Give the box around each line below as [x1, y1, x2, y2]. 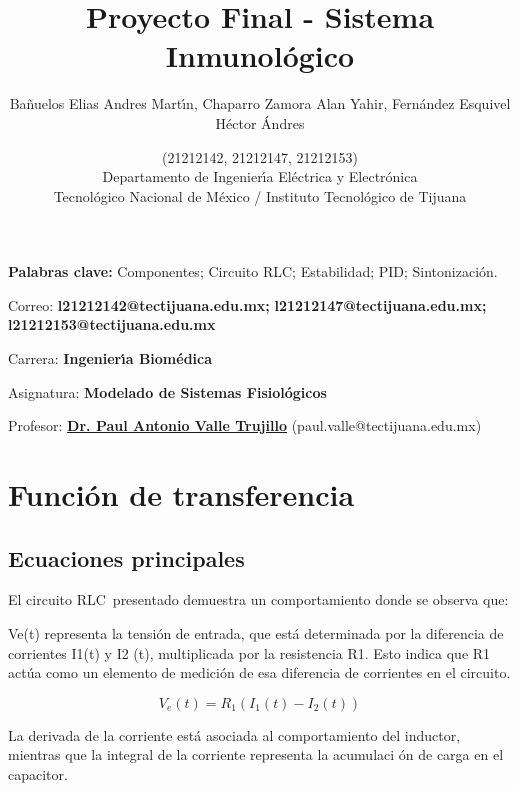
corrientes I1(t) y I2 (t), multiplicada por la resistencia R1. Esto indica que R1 [8, 642, 491, 663]
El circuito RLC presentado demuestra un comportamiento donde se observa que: [8, 589, 509, 610]
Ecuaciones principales [8, 542, 245, 573]
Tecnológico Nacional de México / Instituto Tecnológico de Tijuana [53, 185, 467, 206]
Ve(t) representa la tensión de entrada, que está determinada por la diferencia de [8, 623, 504, 644]
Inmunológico [165, 35, 355, 76]
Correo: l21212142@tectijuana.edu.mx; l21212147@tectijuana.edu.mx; [8, 294, 487, 315]
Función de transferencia [8, 474, 355, 515]
